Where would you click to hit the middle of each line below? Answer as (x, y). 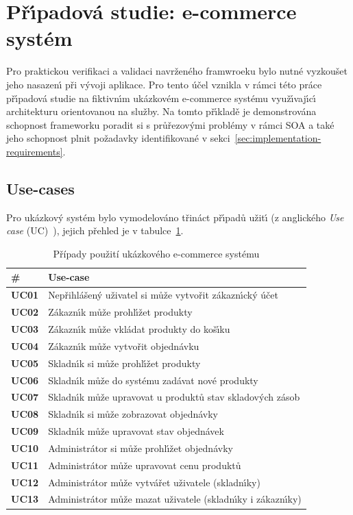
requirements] (35, 151)
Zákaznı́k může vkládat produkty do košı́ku (139, 328)
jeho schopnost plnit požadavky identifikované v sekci (118, 138)
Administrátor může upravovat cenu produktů (145, 465)
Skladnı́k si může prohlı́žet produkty (124, 363)
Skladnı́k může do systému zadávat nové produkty (153, 380)
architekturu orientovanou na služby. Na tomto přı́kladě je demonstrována (161, 111)
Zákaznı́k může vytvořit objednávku (124, 346)
